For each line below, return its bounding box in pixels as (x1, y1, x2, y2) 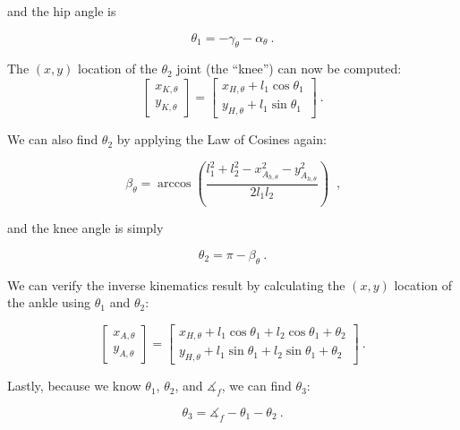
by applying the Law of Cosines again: (116, 130, 327, 149)
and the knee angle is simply (7, 219, 164, 237)
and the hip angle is (7, 2, 116, 20)
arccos (158, 177, 192, 191)
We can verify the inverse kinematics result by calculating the (7, 275, 345, 294)
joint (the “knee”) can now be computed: (176, 59, 402, 78)
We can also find (7, 130, 98, 149)
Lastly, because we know (7, 376, 141, 395)
